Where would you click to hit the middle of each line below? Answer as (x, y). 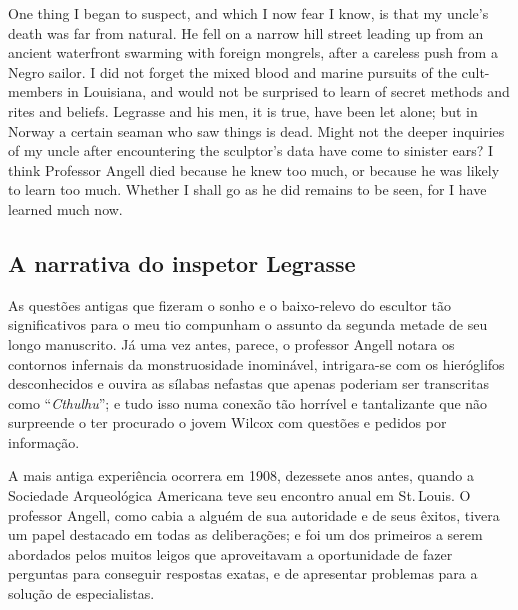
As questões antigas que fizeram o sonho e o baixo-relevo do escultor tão (230, 304)
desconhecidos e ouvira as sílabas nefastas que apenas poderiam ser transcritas (248, 383)
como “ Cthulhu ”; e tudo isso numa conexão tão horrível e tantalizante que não (248, 402)
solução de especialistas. (81, 593)
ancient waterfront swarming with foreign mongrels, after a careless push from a (253, 52)
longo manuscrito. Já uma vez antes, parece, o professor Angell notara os (231, 343)
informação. (44, 441)
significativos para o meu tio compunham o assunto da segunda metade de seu (248, 324)
